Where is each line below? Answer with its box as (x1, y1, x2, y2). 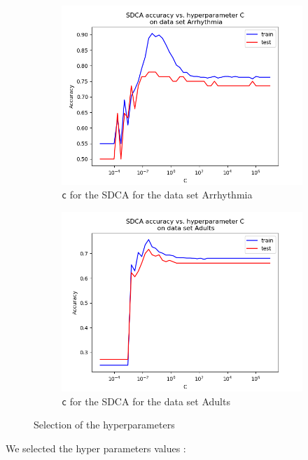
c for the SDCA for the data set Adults (62, 393, 230, 408)
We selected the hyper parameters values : (6, 440, 186, 455)
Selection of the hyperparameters (34, 417, 175, 432)
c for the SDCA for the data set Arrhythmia (62, 187, 253, 202)
